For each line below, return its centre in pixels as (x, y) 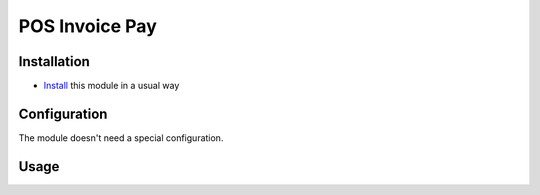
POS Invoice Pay (87, 26)
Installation (54, 61)
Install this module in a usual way (111, 86)
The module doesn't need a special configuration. (121, 137)
